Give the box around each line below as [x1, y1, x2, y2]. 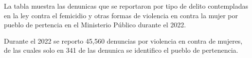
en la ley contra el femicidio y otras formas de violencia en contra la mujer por [4, 10, 238, 20]
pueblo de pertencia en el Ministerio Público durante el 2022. [4, 20, 186, 30]
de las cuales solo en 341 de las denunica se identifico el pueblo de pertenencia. [4, 45, 238, 55]
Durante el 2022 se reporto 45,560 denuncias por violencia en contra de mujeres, [4, 35, 243, 46]
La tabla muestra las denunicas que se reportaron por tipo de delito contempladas [4, 1, 249, 11]
